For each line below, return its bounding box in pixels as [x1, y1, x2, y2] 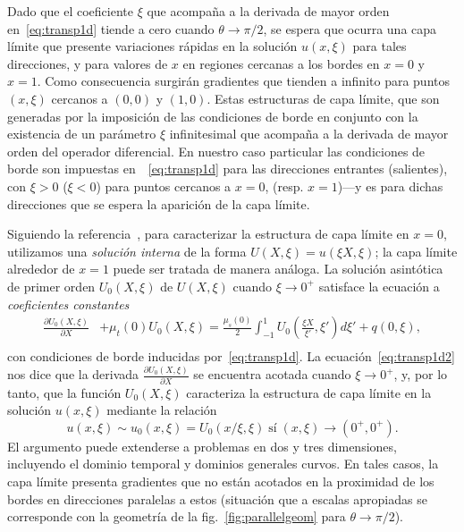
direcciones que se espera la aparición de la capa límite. [7, 194, 310, 213]
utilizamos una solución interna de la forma [7, 241, 247, 260]
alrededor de [7, 259, 75, 278]
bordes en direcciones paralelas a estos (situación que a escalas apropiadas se [7, 489, 427, 508]
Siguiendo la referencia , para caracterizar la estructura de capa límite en [7, 224, 409, 243]
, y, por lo [393, 365, 448, 384]
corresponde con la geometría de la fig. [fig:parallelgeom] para [7, 507, 346, 526]
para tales [352, 37, 407, 55]
